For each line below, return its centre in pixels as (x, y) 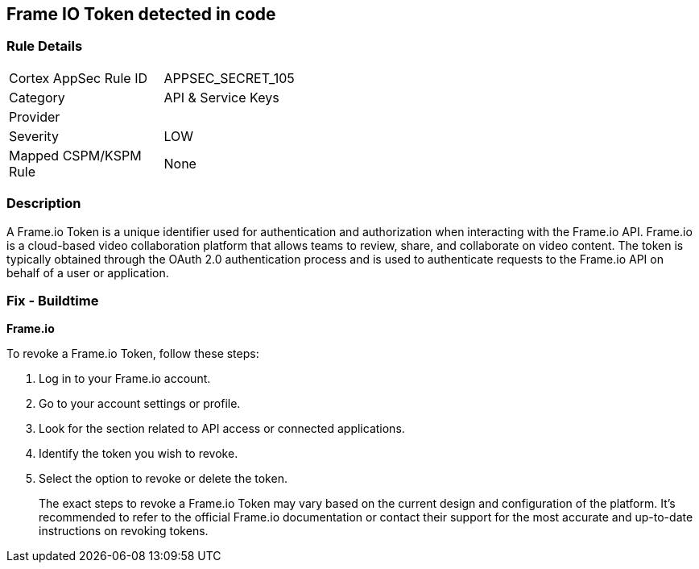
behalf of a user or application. (88, 272)
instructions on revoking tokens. (124, 531)
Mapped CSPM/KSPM (75, 155)
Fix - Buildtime (53, 300)
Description (44, 204)
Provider (35, 116)
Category (37, 97)
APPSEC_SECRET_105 (229, 78)
